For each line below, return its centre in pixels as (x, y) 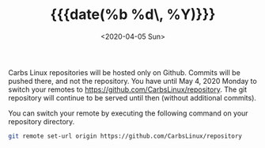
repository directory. (42, 121)
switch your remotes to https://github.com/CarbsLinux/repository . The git (128, 89)
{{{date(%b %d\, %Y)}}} (133, 15)
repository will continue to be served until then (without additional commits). (132, 97)
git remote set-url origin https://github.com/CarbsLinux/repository (125, 136)
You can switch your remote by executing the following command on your (128, 113)
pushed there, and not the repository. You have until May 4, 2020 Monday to (132, 81)
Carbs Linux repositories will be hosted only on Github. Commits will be (125, 72)
